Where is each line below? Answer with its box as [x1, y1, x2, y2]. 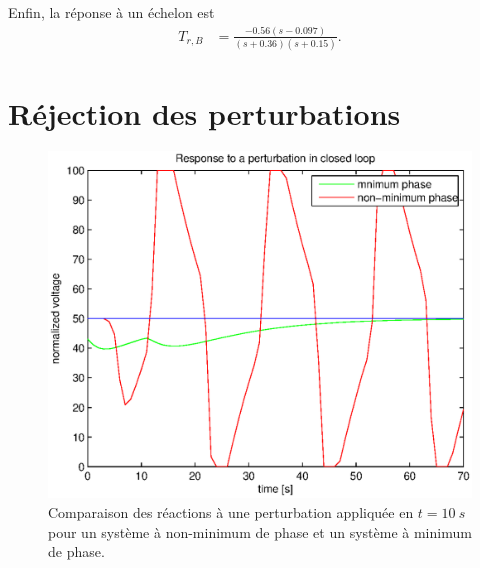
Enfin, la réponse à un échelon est [8, 2, 215, 22]
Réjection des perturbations [8, 92, 401, 133]
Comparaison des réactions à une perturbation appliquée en [48, 502, 414, 523]
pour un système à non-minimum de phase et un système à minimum [48, 521, 472, 542]
